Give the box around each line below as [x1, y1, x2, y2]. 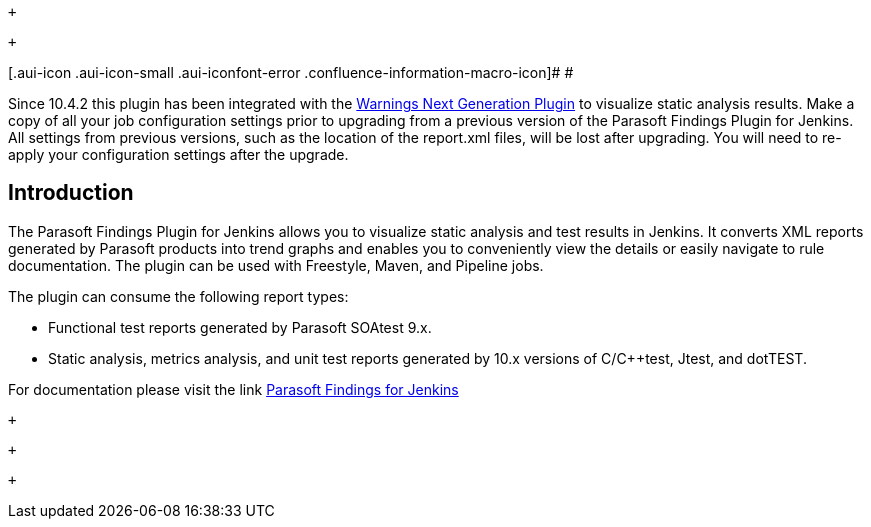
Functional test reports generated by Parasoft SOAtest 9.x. [48, 318, 432, 336]
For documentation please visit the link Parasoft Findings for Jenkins [8, 380, 459, 398]
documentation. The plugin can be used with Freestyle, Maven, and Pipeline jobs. [8, 256, 544, 274]
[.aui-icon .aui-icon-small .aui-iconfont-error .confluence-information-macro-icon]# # [8, 64, 574, 81]
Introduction [8, 180, 134, 206]
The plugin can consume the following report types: [8, 287, 349, 305]
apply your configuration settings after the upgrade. [8, 146, 349, 163]
